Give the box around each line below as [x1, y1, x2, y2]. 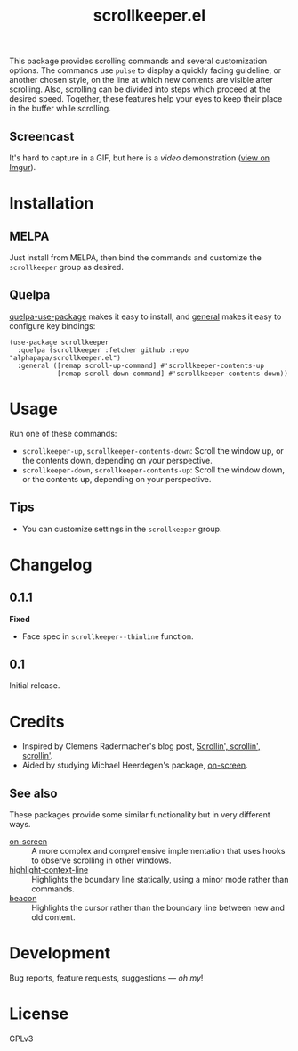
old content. [31, 912, 76, 923]
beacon [9, 893, 37, 904]
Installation [9, 193, 94, 214]
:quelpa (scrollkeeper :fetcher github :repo [17, 345, 189, 355]
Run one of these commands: [9, 428, 117, 439]
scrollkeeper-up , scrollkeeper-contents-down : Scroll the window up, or [21, 445, 285, 456]
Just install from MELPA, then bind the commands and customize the [9, 252, 262, 263]
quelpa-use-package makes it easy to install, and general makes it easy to [9, 311, 282, 322]
